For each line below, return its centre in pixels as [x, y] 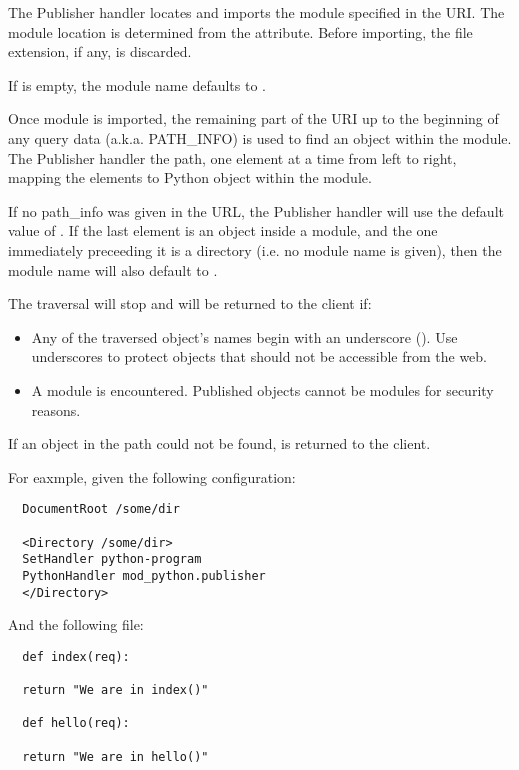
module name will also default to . [113, 269]
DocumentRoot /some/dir [101, 509]
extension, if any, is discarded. [100, 51]
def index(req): [76, 656]
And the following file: [76, 624]
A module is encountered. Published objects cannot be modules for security [262, 389]
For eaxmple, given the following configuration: [152, 476]
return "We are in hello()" [115, 756]
